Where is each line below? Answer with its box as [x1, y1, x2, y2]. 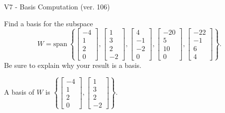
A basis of [4, 87, 34, 97]
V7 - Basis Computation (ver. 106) [4, 1, 110, 11]
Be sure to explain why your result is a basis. [4, 59, 142, 70]
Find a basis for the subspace [4, 18, 93, 28]
